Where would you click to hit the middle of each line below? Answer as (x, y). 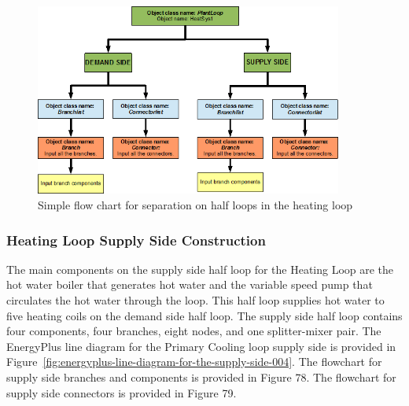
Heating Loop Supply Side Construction (136, 240)
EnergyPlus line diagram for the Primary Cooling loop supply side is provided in (201, 346)
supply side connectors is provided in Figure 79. (122, 392)
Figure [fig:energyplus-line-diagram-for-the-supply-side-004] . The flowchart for (194, 362)
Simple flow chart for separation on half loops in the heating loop (195, 205)
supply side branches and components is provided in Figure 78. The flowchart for (201, 376)
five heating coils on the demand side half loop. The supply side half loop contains (204, 315)
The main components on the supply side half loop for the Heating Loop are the (200, 269)
